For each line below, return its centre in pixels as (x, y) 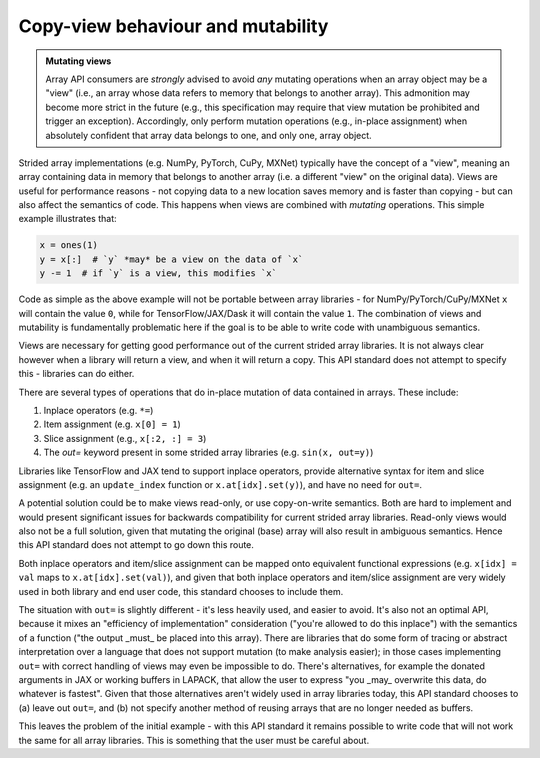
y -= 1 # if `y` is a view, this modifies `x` (158, 273)
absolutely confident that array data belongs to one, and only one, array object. (208, 135)
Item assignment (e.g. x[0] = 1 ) (112, 424)
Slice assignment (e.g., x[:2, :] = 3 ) (125, 438)
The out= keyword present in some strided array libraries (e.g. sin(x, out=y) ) (208, 452)
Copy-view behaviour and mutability (173, 26)
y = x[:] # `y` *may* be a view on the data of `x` (171, 259)
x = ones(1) (69, 245)
